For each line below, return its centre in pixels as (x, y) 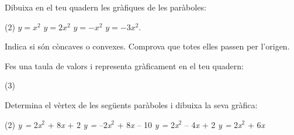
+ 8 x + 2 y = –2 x (79, 124)
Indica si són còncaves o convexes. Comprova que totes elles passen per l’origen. (147, 46)
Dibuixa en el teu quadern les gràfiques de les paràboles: (106, 7)
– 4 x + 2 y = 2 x (213, 124)
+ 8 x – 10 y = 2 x (148, 124)
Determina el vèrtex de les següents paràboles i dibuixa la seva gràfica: (131, 104)
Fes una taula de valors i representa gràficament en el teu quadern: (124, 65)
